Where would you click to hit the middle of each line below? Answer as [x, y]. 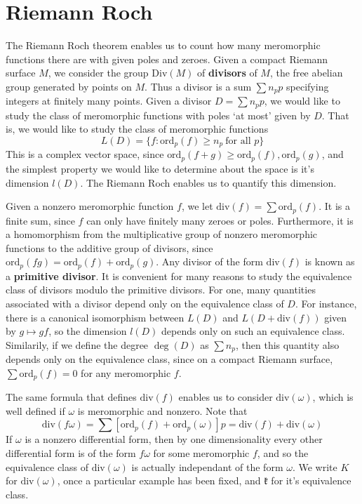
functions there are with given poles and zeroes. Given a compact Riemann [167, 59]
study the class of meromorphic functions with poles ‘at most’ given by [158, 115]
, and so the [283, 453]
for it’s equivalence [311, 480]
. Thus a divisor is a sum [198, 86]
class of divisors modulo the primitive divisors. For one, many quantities [161, 290]
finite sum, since [40, 220]
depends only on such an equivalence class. [253, 331]
